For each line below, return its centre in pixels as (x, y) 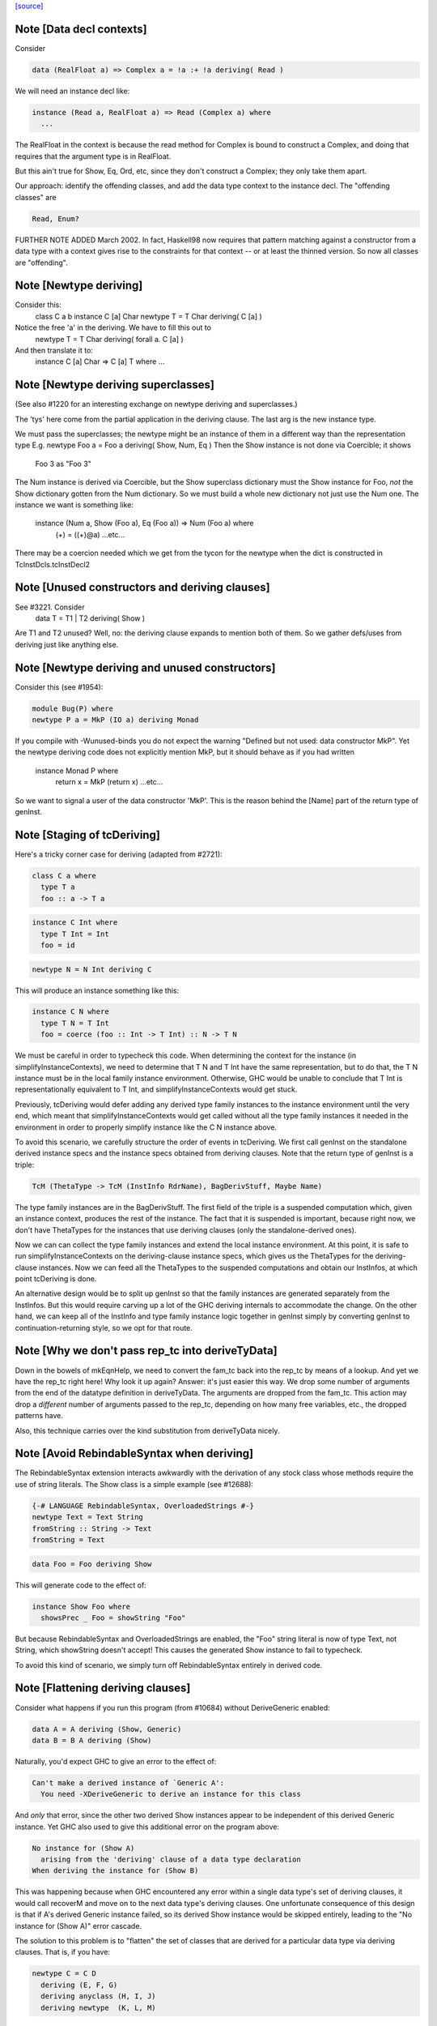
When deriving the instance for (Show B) (115, 1871)
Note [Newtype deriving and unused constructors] (145, 667)
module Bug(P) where (72, 708)
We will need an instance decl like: (72, 91)
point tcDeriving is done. (56, 1279)
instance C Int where (75, 923)
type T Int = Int (75, 934)
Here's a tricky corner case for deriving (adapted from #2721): (119, 854)
